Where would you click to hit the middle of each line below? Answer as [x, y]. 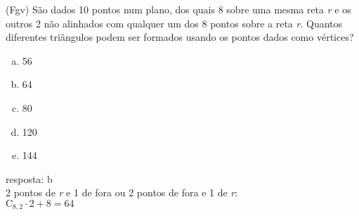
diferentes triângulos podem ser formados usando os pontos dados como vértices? [180, 37]
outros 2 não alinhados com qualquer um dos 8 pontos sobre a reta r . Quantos [174, 23]
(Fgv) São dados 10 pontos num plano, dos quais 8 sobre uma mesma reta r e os [178, 9]
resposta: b [29, 178]
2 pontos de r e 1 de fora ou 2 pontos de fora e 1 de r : [122, 192]
